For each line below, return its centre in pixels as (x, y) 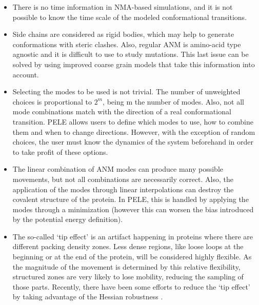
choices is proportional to (52, 101)
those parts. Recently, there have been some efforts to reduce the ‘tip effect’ (131, 286)
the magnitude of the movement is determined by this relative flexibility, (126, 266)
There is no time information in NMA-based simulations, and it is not (123, 7)
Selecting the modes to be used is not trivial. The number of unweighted (126, 91)
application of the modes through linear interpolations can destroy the (123, 189)
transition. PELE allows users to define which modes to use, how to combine (133, 121)
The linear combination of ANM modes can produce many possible (118, 169)
